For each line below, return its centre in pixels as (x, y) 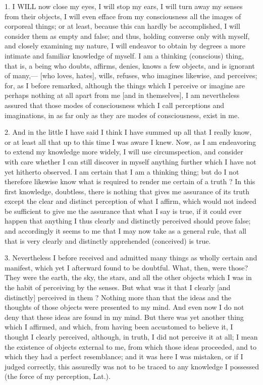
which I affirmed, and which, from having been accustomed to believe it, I (119, 327)
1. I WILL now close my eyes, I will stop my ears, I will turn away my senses (124, 6)
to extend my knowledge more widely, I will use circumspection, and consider (124, 152)
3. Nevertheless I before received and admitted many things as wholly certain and (131, 258)
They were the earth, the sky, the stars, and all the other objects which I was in (128, 277)
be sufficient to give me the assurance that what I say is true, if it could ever (123, 211)
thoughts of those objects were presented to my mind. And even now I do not (124, 307)
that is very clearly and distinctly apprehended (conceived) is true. (108, 240)
